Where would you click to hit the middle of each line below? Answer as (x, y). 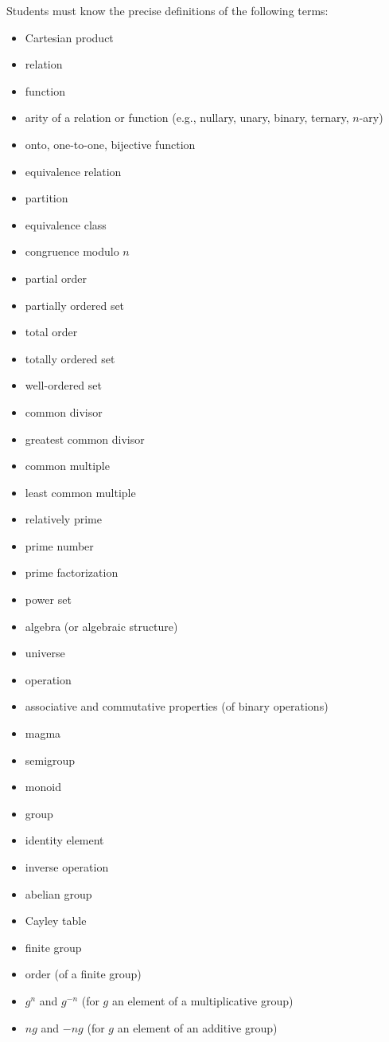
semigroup (50, 760)
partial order (56, 278)
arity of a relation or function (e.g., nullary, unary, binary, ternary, (187, 118)
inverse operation (67, 867)
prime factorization (72, 572)
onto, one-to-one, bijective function (110, 144)
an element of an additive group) (197, 1027)
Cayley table (56, 921)
